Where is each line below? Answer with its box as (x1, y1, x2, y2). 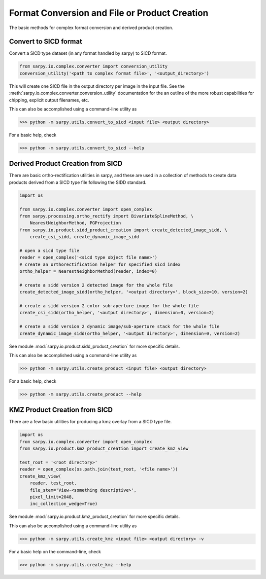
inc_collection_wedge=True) (30, 501, 98, 507)
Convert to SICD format (9, 37, 82, 46)
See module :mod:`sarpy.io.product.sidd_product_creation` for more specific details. (9, 343, 180, 349)
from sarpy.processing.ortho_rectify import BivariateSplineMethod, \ (19, 213, 194, 219)
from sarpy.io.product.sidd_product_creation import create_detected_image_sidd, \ (19, 227, 228, 233)
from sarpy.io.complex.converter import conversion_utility (19, 64, 168, 69)
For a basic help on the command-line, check (9, 548, 101, 554)
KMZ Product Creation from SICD (9, 406, 113, 414)
